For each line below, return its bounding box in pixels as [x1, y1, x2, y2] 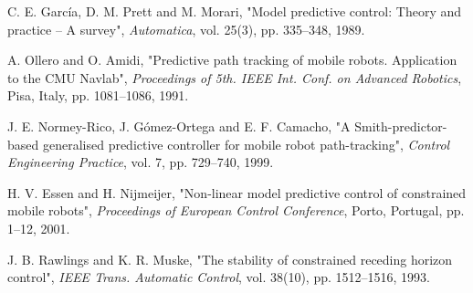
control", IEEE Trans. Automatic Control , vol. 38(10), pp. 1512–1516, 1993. [7, 267, 430, 287]
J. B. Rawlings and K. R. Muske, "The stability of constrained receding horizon [7, 249, 453, 268]
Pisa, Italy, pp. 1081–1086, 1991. [7, 86, 189, 105]
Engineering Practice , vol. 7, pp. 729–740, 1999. [7, 152, 274, 172]
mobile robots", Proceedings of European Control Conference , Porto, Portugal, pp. [7, 201, 465, 220]
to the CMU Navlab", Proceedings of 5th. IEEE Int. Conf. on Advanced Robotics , [7, 68, 462, 87]
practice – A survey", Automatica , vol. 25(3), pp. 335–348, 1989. [7, 19, 365, 38]
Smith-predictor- [354, 116, 447, 135]
